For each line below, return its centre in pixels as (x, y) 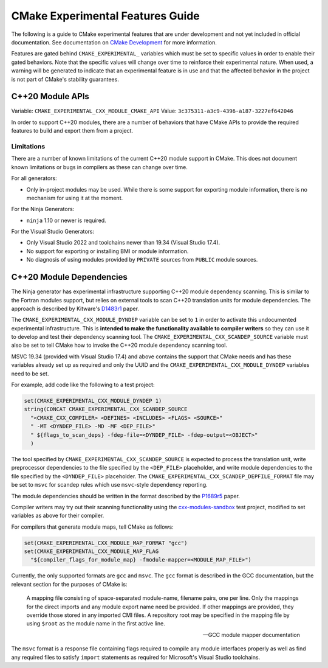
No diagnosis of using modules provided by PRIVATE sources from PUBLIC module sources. (142, 260)
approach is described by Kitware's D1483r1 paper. (75, 308)
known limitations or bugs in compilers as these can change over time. (99, 167)
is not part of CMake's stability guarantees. (65, 79)
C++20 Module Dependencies (69, 277)
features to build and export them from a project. (72, 131)
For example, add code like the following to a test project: (83, 385)
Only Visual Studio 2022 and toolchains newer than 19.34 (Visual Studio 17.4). (123, 243)
